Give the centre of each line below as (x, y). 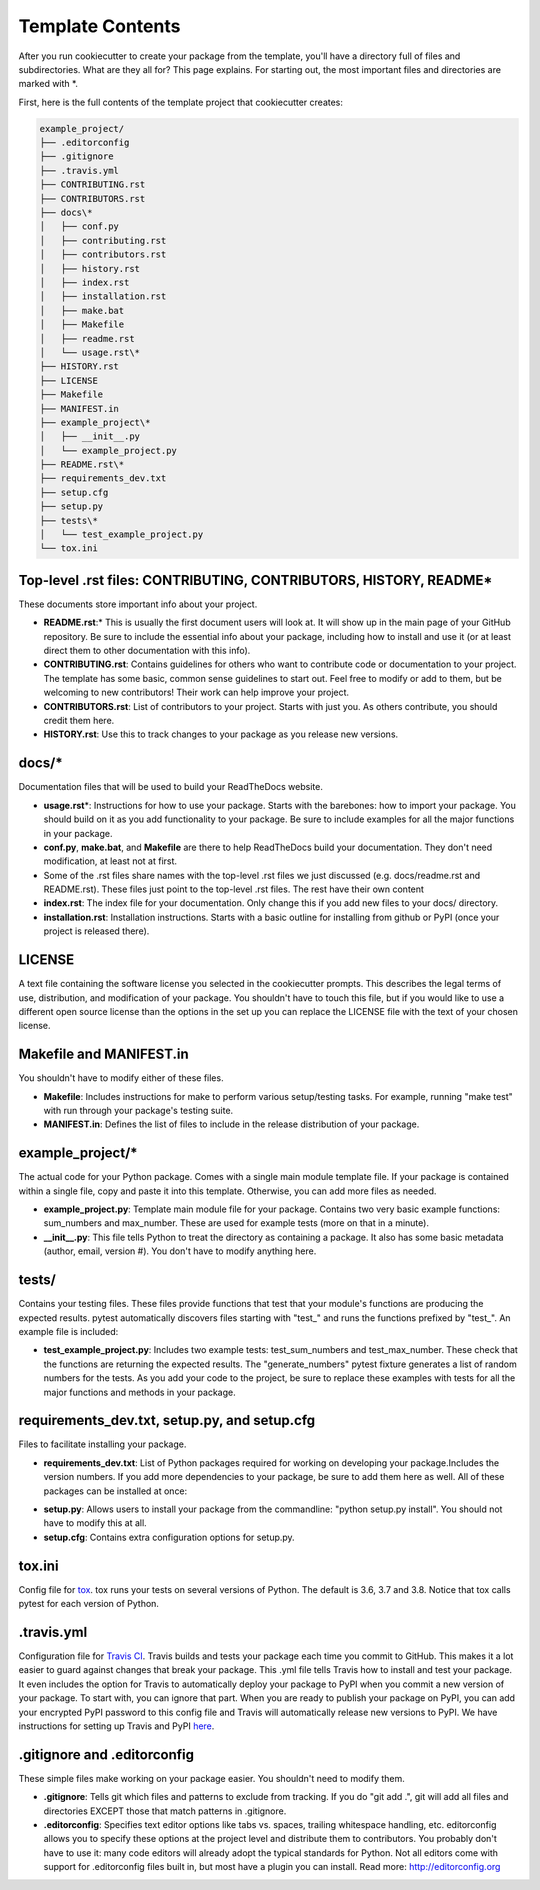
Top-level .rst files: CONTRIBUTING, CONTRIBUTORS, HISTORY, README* (255, 580)
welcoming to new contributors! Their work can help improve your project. (196, 692)
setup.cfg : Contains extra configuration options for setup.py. (169, 1537)
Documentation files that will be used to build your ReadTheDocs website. (171, 787)
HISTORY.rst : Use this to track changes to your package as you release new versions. (221, 734)
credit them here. (79, 721)
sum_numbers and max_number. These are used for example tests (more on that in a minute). (236, 1223)
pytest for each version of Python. (89, 1604)
